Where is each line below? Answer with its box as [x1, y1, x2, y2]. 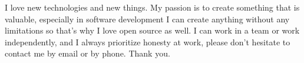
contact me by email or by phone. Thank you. [5, 47, 170, 59]
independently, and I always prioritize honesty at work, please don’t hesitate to [5, 35, 290, 48]
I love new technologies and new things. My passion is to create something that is [5, 1, 300, 13]
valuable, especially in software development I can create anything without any [5, 12, 290, 25]
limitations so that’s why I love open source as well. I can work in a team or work [5, 24, 300, 37]
